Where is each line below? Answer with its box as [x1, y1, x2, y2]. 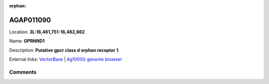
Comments [9, 69, 37, 76]
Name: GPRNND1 [9, 38, 45, 44]
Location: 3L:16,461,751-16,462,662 [9, 29, 85, 35]
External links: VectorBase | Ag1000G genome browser [9, 56, 122, 62]
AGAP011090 [9, 15, 51, 24]
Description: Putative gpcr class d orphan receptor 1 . [9, 47, 120, 53]
